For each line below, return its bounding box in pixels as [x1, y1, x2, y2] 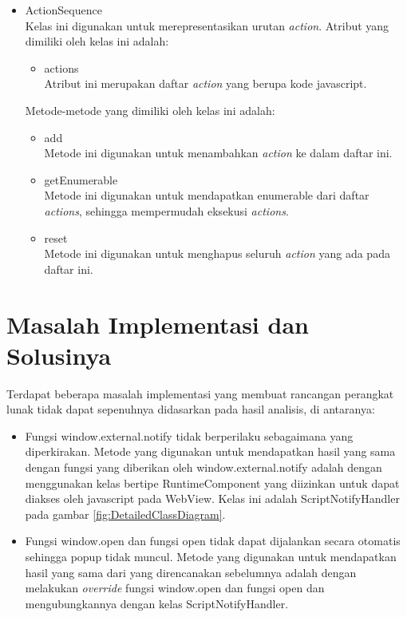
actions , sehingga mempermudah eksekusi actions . [44, 202, 289, 219]
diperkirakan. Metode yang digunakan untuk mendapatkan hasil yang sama [25, 443, 396, 460]
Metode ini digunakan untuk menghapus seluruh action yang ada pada [44, 245, 390, 262]
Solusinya [6, 338, 112, 371]
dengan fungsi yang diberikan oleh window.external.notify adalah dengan [25, 459, 382, 475]
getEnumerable [44, 171, 118, 188]
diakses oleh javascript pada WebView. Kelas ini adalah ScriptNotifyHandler [25, 490, 400, 507]
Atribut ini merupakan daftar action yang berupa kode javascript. [44, 75, 367, 92]
